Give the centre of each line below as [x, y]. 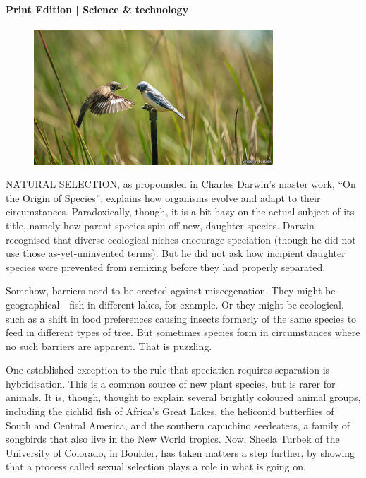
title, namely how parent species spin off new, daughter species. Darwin [160, 225]
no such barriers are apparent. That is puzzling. [109, 346]
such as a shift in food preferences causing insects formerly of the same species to [181, 318]
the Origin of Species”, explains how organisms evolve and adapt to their [163, 197]
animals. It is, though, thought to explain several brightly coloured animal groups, [183, 397]
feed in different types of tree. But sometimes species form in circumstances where [183, 332]
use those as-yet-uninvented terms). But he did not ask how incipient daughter [176, 253]
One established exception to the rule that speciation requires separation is [168, 370]
